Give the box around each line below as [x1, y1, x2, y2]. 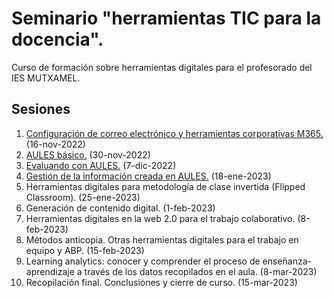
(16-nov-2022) [25, 138, 86, 150]
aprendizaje [25, 265, 75, 277]
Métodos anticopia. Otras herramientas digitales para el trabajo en [25, 233, 299, 246]
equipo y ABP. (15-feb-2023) [25, 244, 145, 256]
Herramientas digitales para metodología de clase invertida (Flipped [25, 180, 306, 192]
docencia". [11, 28, 104, 51]
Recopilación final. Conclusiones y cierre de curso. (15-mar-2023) [25, 276, 298, 288]
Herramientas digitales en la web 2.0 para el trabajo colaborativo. [25, 212, 296, 224]
